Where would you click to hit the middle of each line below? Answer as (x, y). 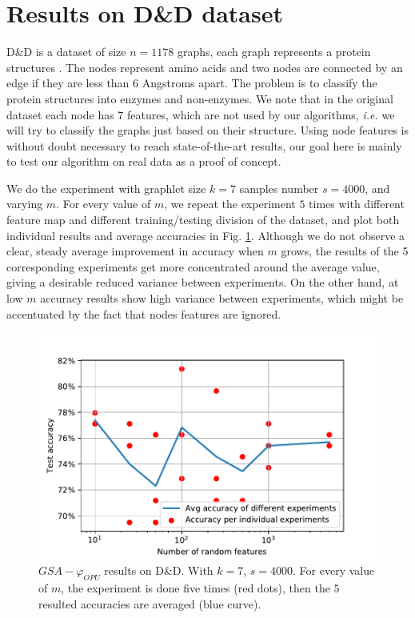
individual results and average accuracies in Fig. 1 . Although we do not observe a (206, 235)
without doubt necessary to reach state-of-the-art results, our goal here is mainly (204, 145)
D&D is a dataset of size (66, 52)
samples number (279, 188)
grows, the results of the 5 (345, 251)
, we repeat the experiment (230, 204)
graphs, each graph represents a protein (274, 52)
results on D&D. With (159, 570)
